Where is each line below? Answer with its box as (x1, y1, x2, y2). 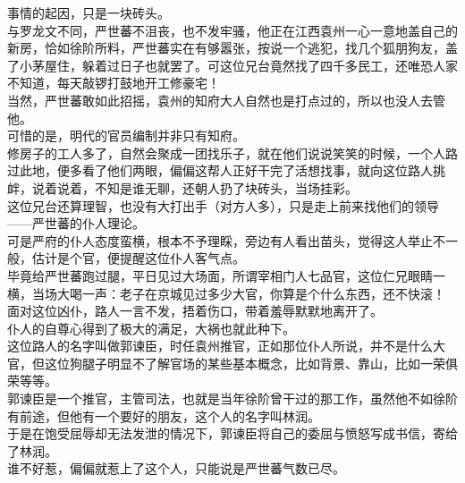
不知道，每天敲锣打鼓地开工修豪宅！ (7, 73, 220, 92)
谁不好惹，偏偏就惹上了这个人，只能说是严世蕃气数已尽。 (7, 459, 345, 478)
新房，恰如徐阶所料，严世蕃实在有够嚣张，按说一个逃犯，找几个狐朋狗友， (7, 38, 445, 57)
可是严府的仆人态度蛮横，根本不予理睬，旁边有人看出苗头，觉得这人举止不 (7, 231, 445, 250)
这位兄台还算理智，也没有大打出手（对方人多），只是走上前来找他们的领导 (7, 196, 439, 215)
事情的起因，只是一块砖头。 (7, 4, 170, 21)
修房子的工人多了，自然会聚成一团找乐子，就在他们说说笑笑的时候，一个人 (7, 143, 445, 162)
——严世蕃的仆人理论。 (7, 214, 145, 233)
